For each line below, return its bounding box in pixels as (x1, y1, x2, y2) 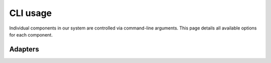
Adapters (9, 45, 40, 53)
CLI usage (9, 7, 52, 18)
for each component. (9, 31, 53, 37)
